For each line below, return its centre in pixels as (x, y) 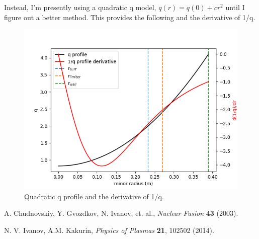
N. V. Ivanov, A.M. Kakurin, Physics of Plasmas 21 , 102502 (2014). (109, 230)
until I (235, 7)
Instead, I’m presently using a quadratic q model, (80, 7)
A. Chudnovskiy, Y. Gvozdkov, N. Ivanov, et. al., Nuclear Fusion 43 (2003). (121, 213)
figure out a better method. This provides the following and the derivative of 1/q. (130, 17)
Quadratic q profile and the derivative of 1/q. (94, 196)
